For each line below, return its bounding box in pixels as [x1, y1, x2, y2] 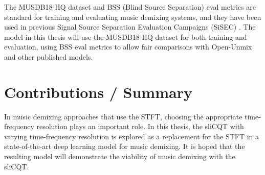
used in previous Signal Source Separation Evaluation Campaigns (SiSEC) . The [4, 21, 256, 32]
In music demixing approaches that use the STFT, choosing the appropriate [4, 111, 242, 121]
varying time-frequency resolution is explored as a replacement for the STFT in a [4, 131, 259, 141]
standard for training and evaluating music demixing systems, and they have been [4, 11, 261, 22]
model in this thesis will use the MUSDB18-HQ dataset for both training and [4, 31, 247, 42]
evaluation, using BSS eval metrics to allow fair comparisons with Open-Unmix [4, 41, 252, 52]
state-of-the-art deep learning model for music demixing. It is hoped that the [4, 141, 245, 152]
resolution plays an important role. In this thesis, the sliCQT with [36, 121, 244, 132]
